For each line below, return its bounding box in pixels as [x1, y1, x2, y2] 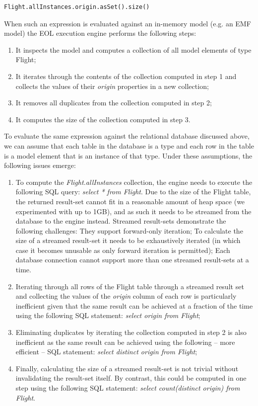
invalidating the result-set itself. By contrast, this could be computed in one [15, 373, 247, 383]
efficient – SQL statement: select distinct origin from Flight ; [15, 346, 197, 357]
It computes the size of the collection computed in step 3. [15, 114, 191, 124]
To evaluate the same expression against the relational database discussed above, [4, 131, 250, 141]
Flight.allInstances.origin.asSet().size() [4, 3, 150, 10]
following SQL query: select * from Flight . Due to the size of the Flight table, [15, 186, 251, 197]
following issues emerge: [4, 160, 76, 170]
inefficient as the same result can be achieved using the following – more [15, 336, 235, 347]
